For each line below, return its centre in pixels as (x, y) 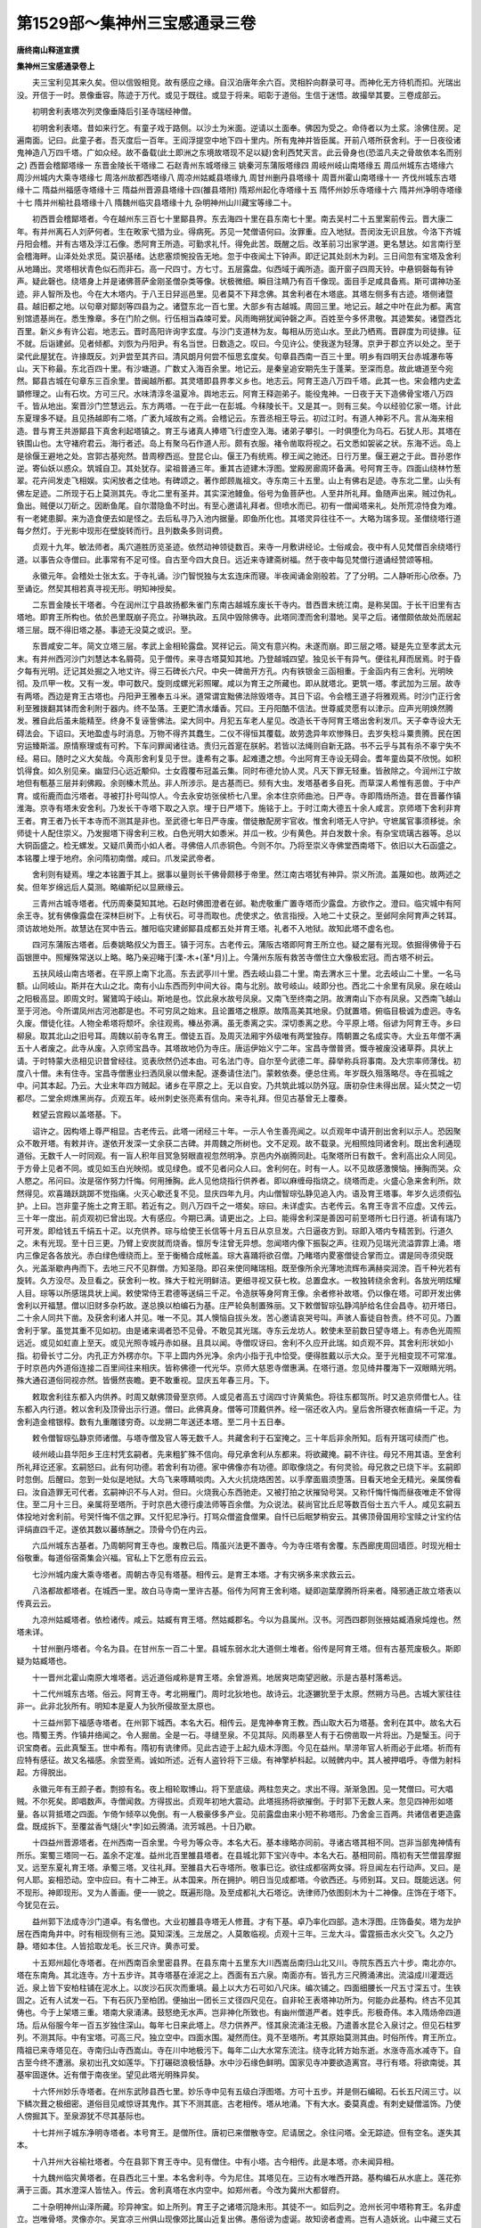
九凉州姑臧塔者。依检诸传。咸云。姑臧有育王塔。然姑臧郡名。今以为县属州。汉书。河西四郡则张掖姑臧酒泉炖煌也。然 (246, 1620)
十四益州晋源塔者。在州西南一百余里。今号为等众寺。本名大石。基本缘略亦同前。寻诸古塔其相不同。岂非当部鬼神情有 (246, 1843)
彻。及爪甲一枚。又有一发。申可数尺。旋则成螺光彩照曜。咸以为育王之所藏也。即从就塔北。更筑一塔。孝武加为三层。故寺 (239, 684)
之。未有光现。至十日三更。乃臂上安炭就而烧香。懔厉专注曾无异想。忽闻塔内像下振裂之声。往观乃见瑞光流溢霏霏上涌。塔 (239, 1243)
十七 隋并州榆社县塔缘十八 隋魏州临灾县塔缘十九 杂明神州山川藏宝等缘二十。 (156, 202)
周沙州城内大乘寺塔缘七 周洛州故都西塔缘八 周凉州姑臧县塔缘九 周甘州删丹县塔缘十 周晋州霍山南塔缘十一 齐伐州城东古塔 (236, 177)
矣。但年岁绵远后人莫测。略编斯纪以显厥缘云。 (102, 887)
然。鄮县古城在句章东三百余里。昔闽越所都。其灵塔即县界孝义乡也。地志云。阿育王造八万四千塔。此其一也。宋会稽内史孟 (239, 381)
